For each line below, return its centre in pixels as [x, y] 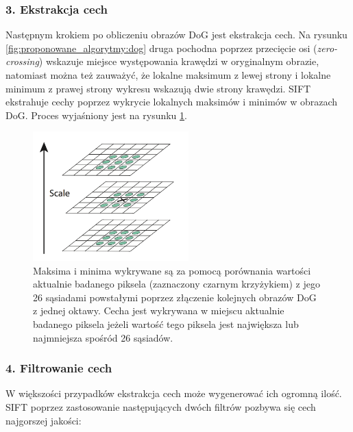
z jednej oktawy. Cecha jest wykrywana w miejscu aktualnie [159, 310]
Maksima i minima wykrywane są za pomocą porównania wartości [172, 270]
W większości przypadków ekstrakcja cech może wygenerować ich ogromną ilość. [174, 393]
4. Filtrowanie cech [59, 368]
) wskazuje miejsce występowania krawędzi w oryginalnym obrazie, [179, 61]
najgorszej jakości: [44, 420]
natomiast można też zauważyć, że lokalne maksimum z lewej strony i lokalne [168, 75]
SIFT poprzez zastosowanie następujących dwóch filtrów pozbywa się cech [161, 407]
